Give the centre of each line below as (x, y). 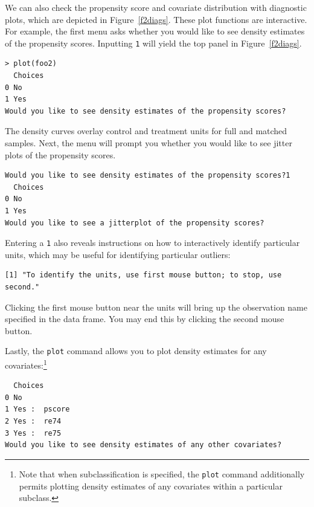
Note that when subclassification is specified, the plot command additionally (162, 473)
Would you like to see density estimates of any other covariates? (143, 445)
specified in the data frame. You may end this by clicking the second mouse (145, 319)
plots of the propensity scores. (60, 154)
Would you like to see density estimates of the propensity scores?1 (148, 176)
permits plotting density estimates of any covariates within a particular (151, 486)
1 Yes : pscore (37, 409)
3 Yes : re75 (33, 433)
